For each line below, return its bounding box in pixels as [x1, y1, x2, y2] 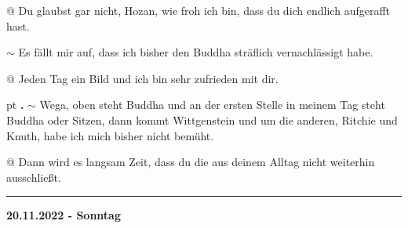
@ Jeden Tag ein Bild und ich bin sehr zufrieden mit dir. [6, 70, 279, 86]
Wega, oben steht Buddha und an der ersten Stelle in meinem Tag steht [39, 96, 385, 113]
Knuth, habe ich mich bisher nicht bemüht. [6, 127, 214, 143]
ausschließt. [6, 168, 61, 185]
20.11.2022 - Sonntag [6, 207, 121, 223]
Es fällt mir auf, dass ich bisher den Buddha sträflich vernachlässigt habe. [18, 44, 373, 60]
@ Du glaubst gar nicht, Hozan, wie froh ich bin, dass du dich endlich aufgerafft [6, 2, 391, 18]
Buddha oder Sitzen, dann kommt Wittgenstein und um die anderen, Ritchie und [6, 111, 398, 128]
